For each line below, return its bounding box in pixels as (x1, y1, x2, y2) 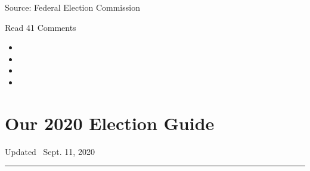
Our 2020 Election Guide (5, 110, 215, 135)
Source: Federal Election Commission (5, 1, 140, 13)
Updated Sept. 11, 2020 (5, 145, 95, 157)
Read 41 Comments (5, 21, 76, 33)
